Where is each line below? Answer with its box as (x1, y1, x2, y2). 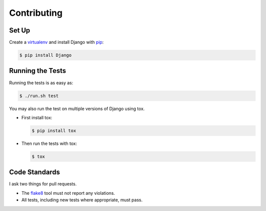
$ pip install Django (19, 52, 72, 58)
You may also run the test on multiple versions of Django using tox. (9, 105, 145, 111)
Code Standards (9, 168, 60, 176)
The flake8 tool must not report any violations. (21, 190, 115, 196)
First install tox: (21, 114, 53, 120)
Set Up (9, 26, 31, 35)
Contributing (9, 7, 63, 18)
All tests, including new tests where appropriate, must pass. (21, 197, 143, 203)
